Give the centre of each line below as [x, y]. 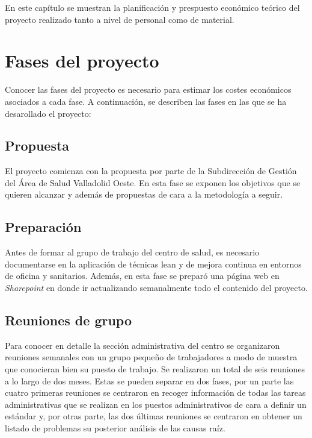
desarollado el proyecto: [48, 113]
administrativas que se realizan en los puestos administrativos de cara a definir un [156, 404]
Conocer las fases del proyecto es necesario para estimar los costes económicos [148, 89]
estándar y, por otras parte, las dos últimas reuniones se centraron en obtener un [154, 416]
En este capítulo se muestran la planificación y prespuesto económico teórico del [152, 7]
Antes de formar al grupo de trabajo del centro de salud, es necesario [132, 252]
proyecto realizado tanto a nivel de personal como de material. [120, 19]
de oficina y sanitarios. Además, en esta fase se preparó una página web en [142, 276]
